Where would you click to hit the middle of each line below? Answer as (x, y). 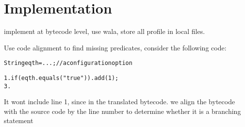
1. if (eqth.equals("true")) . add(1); (61, 78)
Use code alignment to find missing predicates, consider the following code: (115, 47)
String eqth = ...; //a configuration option (68, 63)
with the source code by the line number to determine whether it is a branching (122, 111)
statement (19, 120)
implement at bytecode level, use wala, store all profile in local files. (105, 31)
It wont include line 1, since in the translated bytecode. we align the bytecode (120, 102)
